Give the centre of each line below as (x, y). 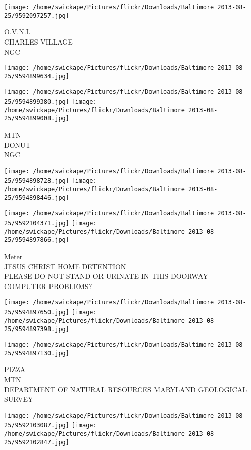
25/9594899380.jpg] (37, 102)
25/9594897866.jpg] (37, 240)
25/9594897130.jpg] (37, 353)
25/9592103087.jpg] (37, 425)
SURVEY (19, 399)
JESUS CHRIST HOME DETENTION (65, 266)
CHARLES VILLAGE (38, 41)
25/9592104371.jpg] (37, 223)
